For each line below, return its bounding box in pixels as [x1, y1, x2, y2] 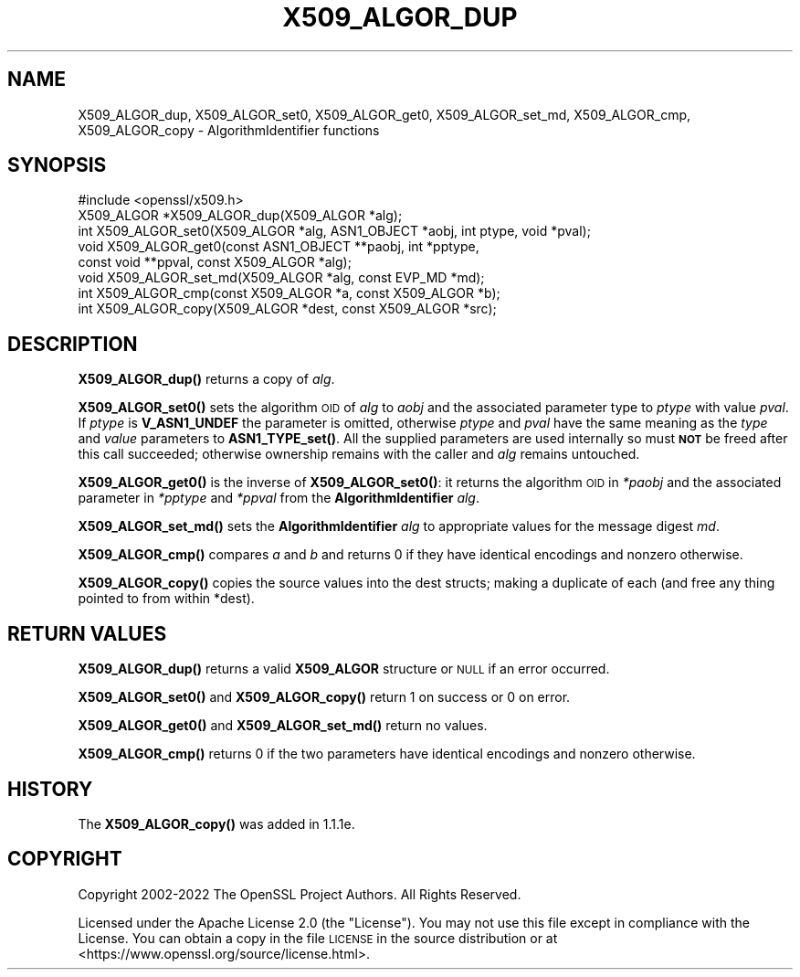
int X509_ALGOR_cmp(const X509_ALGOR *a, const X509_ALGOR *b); [78, 285, 500, 302]
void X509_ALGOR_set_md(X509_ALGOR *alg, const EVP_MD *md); [78, 270, 485, 286]
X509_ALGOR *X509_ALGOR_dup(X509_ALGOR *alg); [78, 207, 403, 224]
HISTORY [7, 777, 93, 801]
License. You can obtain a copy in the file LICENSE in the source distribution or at [78, 929, 558, 946]
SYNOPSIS [7, 154, 107, 177]
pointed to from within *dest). [78, 590, 255, 607]
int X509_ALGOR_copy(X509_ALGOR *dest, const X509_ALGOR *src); [78, 301, 497, 317]
